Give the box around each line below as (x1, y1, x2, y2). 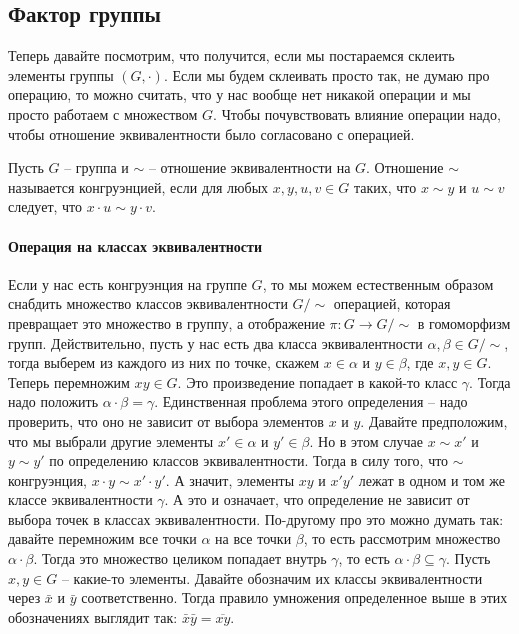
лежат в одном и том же (358, 469, 506, 490)
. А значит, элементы (165, 469, 295, 490)
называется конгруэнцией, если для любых (8, 176, 269, 197)
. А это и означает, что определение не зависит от (164, 489, 470, 510)
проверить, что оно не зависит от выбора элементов (8, 410, 324, 431)
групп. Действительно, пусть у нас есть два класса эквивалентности (8, 332, 423, 353)
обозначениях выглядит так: (8, 606, 178, 627)
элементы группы (8, 64, 114, 85)
